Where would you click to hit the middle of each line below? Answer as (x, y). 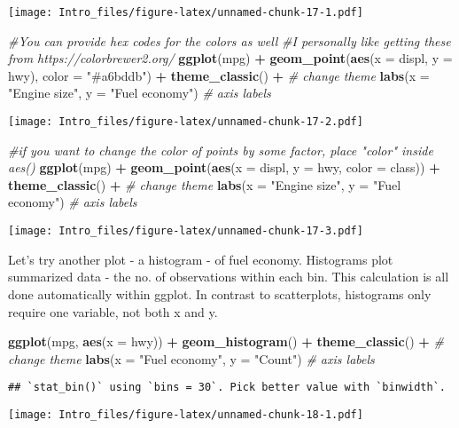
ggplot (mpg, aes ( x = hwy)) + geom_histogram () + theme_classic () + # (226, 341)
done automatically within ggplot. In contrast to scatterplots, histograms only (220, 293)
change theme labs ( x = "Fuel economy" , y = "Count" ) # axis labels (191, 358)
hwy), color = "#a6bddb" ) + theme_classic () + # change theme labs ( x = (219, 75)
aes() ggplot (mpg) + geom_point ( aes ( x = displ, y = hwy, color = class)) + (224, 167)
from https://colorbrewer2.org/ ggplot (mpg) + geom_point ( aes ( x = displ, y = (230, 58)
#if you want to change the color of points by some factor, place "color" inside (221, 150)
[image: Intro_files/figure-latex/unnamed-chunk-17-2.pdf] (186, 122)
